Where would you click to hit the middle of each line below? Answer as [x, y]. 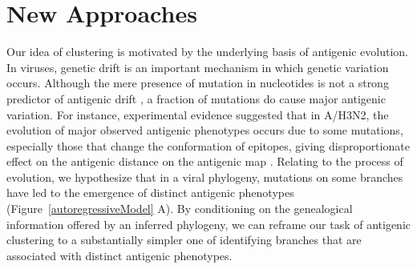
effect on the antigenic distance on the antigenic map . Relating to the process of [205, 161]
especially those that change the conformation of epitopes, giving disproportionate [208, 145]
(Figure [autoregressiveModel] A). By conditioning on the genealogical [180, 209]
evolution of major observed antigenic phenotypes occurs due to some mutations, [205, 130]
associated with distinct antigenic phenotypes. [119, 255]
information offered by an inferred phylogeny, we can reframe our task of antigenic [208, 224]
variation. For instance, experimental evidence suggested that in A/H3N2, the [198, 114]
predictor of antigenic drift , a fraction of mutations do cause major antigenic [196, 98]
